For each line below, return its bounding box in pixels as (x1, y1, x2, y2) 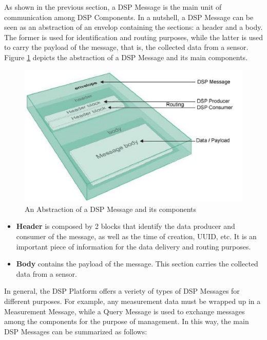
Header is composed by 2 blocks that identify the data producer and (16, 221, 235, 231)
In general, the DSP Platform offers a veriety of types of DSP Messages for (4, 285, 240, 296)
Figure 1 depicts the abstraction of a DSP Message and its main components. (4, 51, 247, 62)
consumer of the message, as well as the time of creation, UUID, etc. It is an (16, 231, 257, 242)
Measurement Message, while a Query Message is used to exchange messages (4, 306, 245, 316)
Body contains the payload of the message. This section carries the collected (16, 258, 258, 269)
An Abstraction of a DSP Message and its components (25, 203, 197, 214)
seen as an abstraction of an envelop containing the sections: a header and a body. (4, 22, 263, 32)
